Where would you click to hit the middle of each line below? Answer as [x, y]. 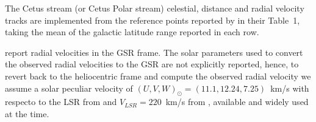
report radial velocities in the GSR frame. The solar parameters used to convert [154, 52]
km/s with [290, 88]
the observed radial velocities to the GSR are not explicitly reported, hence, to [152, 64]
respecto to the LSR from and [61, 102]
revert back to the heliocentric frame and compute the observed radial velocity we [158, 76]
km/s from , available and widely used [237, 102]
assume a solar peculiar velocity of [69, 88]
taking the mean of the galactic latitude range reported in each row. [132, 32]
